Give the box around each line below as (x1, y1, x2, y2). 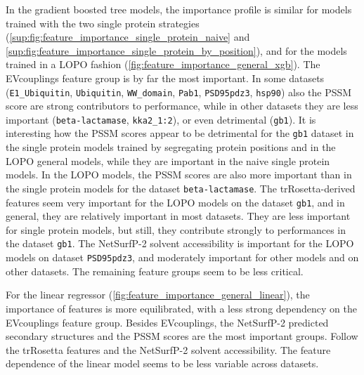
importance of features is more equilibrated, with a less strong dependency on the (6, 301, 357, 315)
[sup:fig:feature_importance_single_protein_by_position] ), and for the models (6, 43, 347, 58)
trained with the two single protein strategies (6, 15, 200, 30)
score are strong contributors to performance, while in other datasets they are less (6, 98, 358, 113)
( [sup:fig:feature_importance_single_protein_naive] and (6, 29, 250, 44)
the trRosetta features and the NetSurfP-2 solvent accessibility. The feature (6, 342, 331, 357)
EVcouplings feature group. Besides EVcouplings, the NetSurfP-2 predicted (6, 315, 329, 329)
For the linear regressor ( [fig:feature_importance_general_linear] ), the (6, 287, 310, 302)
